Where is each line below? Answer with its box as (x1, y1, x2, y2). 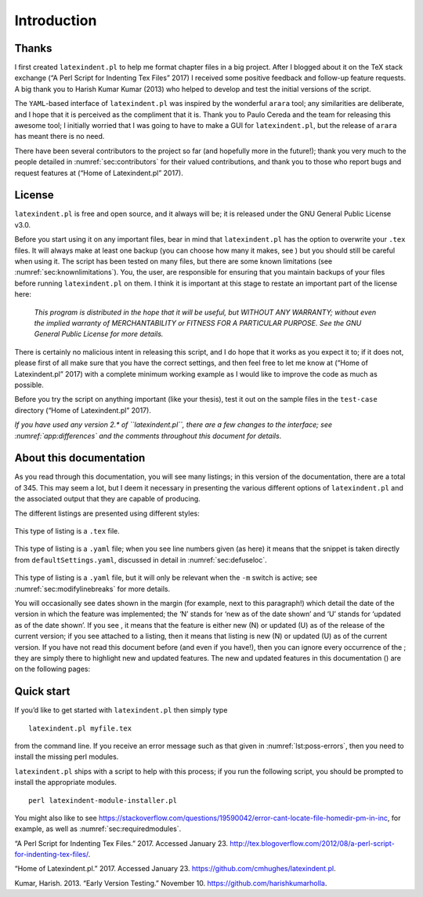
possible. (14, 380, 45, 389)
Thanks (14, 42, 52, 55)
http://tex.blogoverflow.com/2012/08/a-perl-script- (230, 838, 395, 848)
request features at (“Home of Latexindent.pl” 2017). (14, 168, 183, 177)
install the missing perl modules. (14, 752, 119, 761)
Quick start (14, 685, 70, 698)
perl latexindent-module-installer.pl (28, 796, 178, 804)
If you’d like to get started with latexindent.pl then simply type (14, 706, 228, 715)
